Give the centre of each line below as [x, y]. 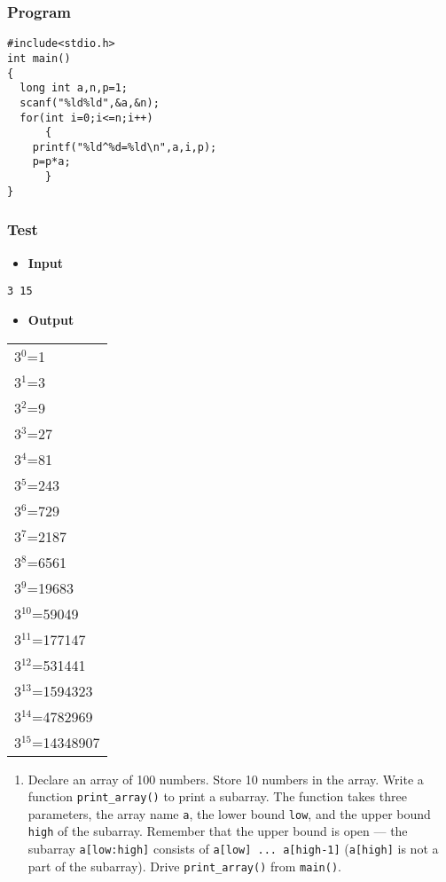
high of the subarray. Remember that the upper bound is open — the [218, 831]
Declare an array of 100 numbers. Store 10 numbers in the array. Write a [226, 779]
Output [51, 319]
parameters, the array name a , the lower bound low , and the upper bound [229, 813]
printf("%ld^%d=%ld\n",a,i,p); [125, 147]
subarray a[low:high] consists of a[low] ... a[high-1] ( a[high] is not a [233, 849]
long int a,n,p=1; [74, 88]
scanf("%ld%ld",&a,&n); [90, 102]
